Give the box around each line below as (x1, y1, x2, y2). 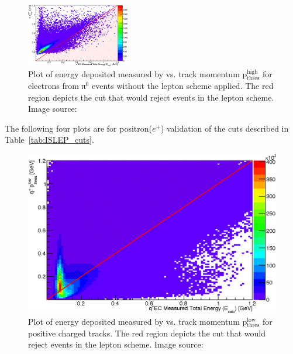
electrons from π (28, 79, 86, 91)
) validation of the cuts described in (160, 122, 289, 134)
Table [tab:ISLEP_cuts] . (5, 133, 94, 146)
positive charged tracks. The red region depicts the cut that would (28, 326, 266, 339)
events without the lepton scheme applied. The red (91, 79, 274, 91)
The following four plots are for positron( (5, 122, 152, 134)
